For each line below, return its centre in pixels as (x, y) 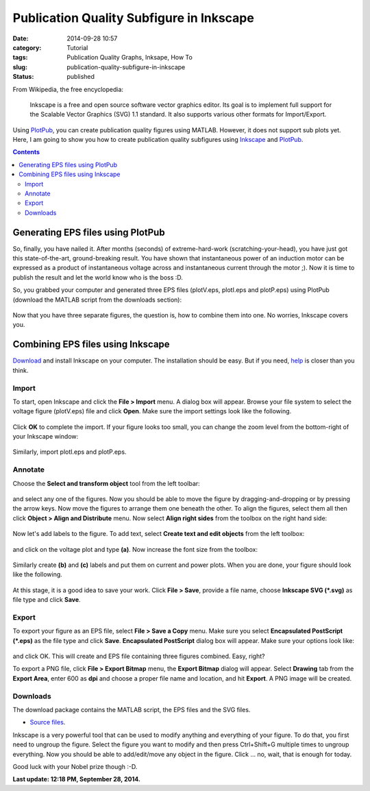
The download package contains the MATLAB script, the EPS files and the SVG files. (132, 709)
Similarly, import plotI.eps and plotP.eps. (70, 452)
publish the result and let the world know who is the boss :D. (98, 277)
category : (27, 47)
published (81, 77)
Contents (26, 152)
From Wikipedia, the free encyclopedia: (68, 89)
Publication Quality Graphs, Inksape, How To (130, 58)
